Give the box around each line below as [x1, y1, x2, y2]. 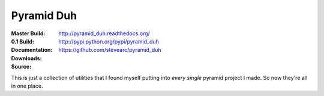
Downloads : [11, 54, 42, 62]
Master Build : [11, 30, 46, 37]
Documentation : [11, 47, 53, 54]
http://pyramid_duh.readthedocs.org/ [58, 30, 150, 37]
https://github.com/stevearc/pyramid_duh [58, 47, 161, 54]
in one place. [11, 82, 43, 89]
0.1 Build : [11, 38, 34, 45]
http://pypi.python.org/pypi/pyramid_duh [58, 38, 159, 45]
